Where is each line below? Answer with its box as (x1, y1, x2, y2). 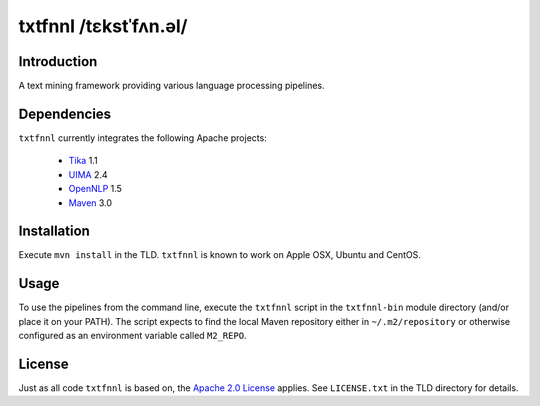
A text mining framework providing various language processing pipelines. (18, 80, 325, 92)
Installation (18, 223, 90, 240)
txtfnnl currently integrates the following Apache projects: (18, 131, 267, 144)
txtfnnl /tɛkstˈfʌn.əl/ (18, 15, 188, 37)
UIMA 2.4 (68, 168, 109, 180)
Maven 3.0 (68, 196, 113, 209)
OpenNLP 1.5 (68, 183, 122, 195)
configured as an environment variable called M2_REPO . (18, 330, 247, 342)
